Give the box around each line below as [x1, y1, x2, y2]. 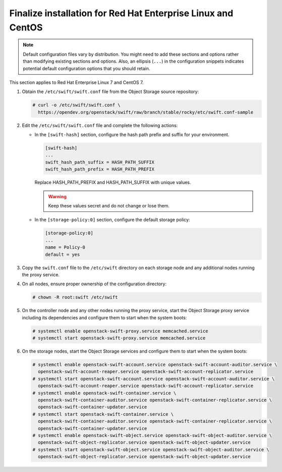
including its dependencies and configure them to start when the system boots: [22, 314, 187, 321]
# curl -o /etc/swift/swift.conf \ [32, 102, 121, 108]
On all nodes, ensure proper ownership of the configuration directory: [22, 281, 166, 287]
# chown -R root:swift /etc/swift [32, 294, 118, 301]
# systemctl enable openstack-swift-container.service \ [32, 390, 177, 396]
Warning [48, 193, 67, 199]
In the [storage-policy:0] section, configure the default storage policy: [34, 217, 190, 223]
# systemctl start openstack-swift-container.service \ [32, 411, 174, 417]
